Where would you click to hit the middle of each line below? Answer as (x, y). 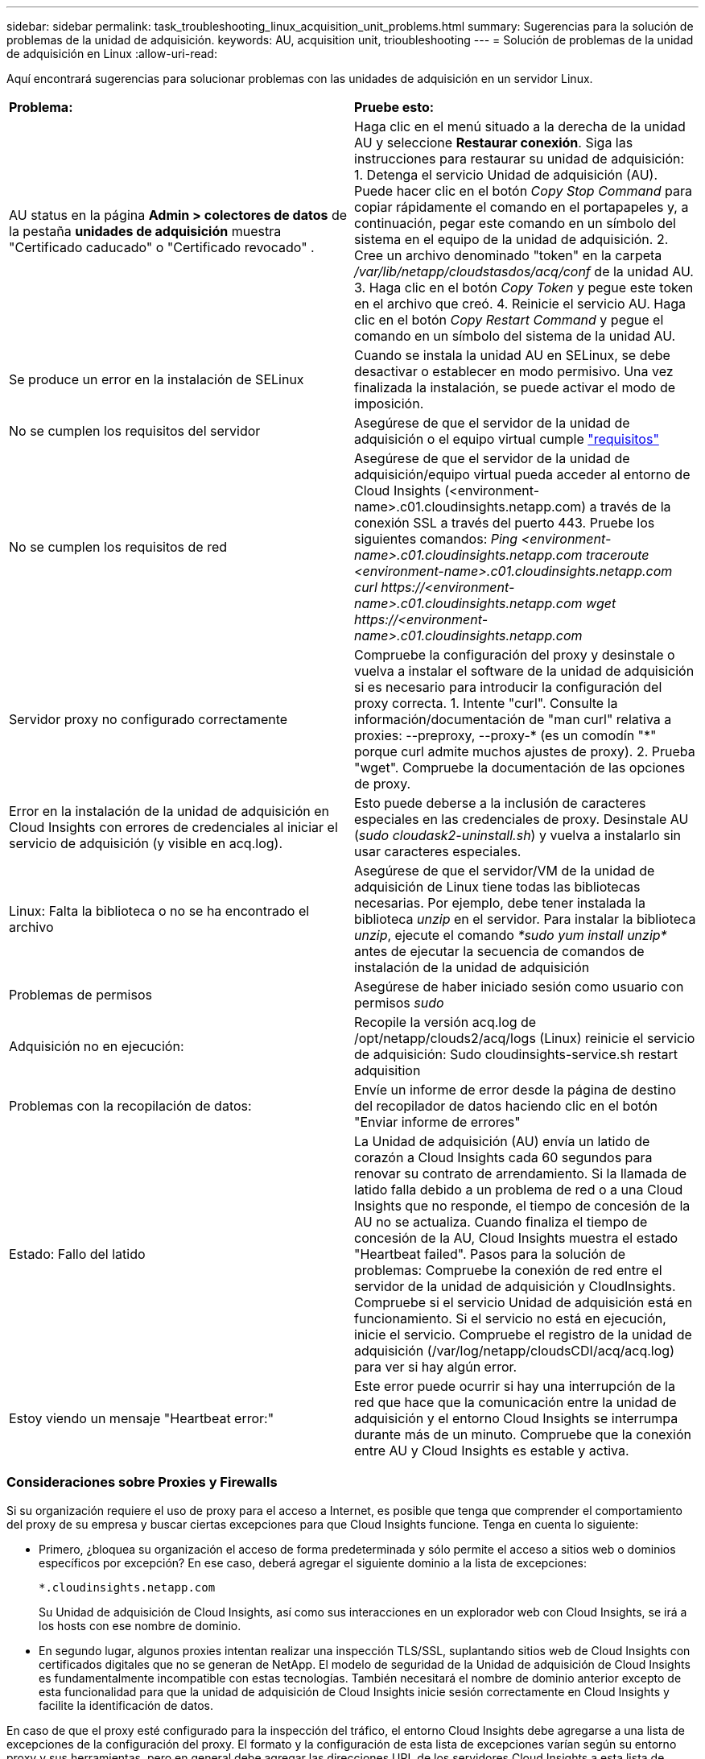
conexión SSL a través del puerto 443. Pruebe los (505, 523)
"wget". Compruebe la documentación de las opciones (520, 768)
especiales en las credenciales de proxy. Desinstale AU (522, 819)
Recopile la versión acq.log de (445, 1022)
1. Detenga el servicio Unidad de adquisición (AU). (506, 175)
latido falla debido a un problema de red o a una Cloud (519, 1190)
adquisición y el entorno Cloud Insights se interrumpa (516, 1418)
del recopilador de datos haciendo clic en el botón (506, 1106)
